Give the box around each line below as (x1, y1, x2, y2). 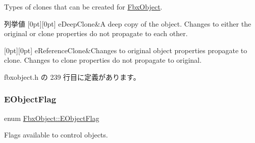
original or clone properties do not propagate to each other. (4, 28, 188, 39)
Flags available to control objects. (4, 129, 108, 140)
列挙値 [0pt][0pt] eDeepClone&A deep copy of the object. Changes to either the (4, 18, 251, 29)
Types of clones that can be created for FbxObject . (4, 2, 163, 12)
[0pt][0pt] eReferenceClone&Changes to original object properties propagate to (4, 45, 247, 55)
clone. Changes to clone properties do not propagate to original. (4, 55, 202, 65)
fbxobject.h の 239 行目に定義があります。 (4, 71, 140, 82)
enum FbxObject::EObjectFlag (4, 112, 99, 123)
